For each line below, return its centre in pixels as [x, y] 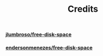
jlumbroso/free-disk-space [39, 34]
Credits [83, 9]
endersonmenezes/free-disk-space [49, 48]
